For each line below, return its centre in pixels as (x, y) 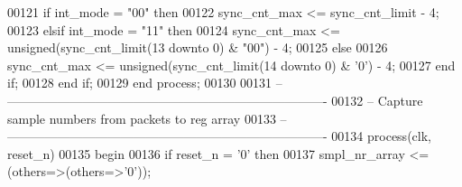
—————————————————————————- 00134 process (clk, (219, 136)
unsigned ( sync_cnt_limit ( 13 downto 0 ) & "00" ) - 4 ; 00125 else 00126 (198, 47)
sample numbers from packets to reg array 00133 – (147, 118)
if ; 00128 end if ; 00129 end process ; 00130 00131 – (145, 83)
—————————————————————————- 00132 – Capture (215, 100)
